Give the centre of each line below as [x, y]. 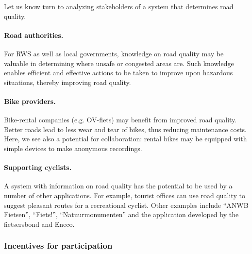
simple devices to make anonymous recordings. [73, 148]
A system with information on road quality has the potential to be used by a [118, 186]
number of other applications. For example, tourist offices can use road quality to [125, 195]
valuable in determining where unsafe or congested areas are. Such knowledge [119, 63]
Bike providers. [30, 101]
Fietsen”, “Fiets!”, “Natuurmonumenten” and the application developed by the [121, 214]
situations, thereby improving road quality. [67, 82]
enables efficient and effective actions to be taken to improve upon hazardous [118, 73]
